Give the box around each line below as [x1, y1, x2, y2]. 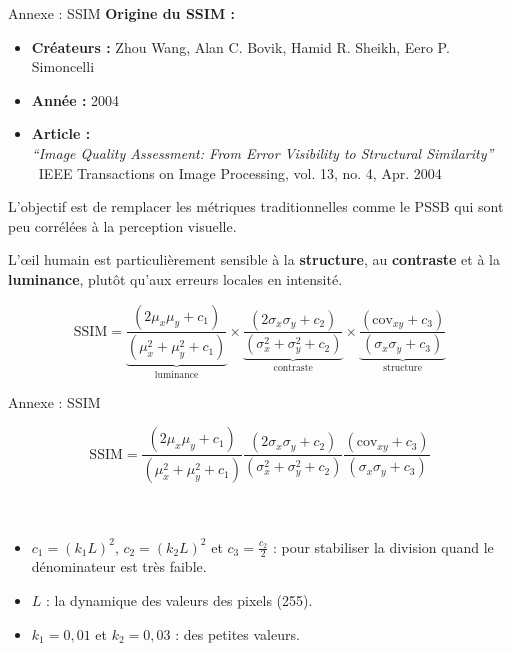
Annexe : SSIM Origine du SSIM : [8, 3, 236, 23]
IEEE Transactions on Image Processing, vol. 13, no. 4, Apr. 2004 [38, 162, 442, 183]
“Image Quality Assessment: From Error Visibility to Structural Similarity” [31, 142, 494, 163]
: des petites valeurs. [175, 623, 300, 644]
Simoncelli [31, 56, 95, 77]
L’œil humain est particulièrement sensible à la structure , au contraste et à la [8, 249, 500, 270]
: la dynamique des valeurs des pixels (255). [46, 589, 313, 610]
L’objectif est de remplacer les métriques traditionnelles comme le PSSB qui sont [8, 196, 504, 217]
